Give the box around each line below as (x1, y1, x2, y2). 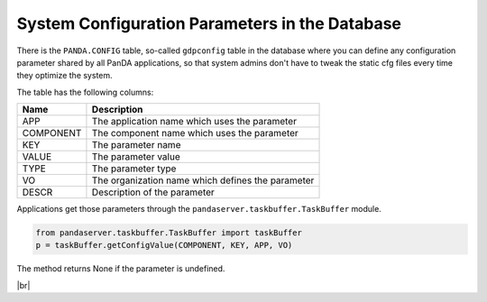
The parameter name (91, 139, 181, 151)
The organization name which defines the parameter (91, 174, 315, 187)
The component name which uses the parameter (91, 127, 299, 140)
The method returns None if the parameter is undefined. (16, 263, 225, 274)
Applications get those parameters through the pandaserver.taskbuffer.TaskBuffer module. (16, 204, 382, 215)
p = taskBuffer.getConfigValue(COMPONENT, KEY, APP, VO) (35, 240, 293, 251)
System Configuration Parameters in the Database (16, 14, 401, 33)
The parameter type (91, 162, 177, 175)
